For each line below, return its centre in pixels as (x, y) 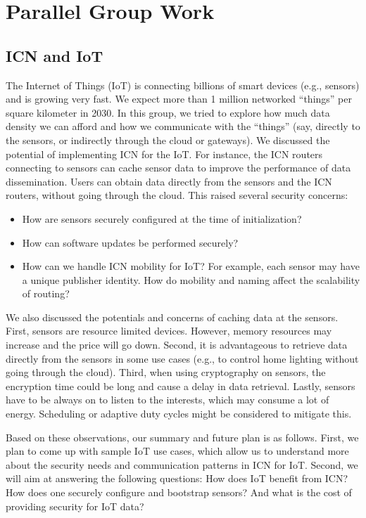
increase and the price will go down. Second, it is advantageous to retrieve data (177, 345)
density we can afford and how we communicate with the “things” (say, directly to (183, 126)
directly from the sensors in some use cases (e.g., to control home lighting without (182, 358)
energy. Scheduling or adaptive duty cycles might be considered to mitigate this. (179, 414)
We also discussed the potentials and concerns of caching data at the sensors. (172, 317)
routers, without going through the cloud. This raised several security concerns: (177, 195)
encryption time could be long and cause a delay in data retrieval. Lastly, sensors (181, 386)
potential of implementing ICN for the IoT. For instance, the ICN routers (164, 154)
